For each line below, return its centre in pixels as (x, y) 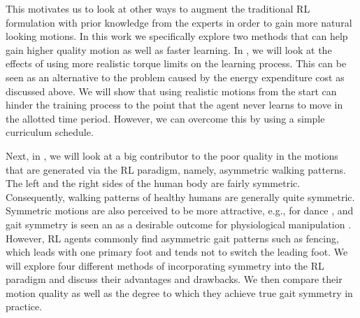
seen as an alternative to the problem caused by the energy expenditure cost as (175, 77)
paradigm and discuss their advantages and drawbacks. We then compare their (174, 279)
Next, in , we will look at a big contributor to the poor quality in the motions (172, 155)
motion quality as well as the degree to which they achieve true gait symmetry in (179, 292)
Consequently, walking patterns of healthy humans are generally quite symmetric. (180, 196)
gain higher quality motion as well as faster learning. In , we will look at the (169, 49)
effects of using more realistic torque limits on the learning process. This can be (176, 63)
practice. (24, 306)
